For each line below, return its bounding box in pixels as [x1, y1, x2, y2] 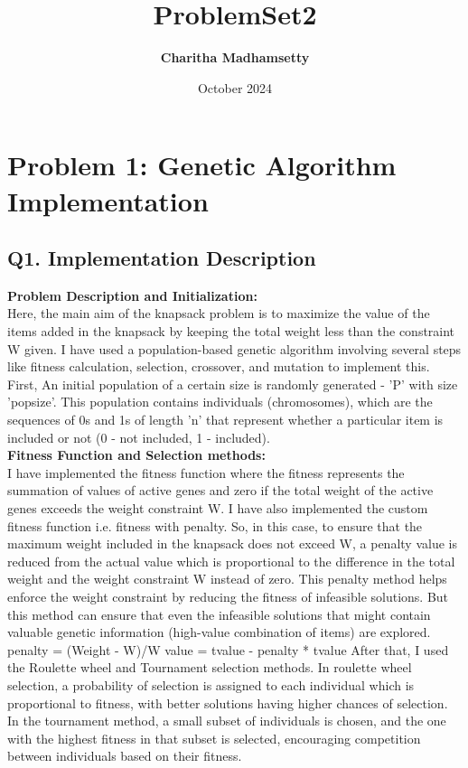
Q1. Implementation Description [7, 244, 316, 272]
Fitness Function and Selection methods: [7, 445, 266, 464]
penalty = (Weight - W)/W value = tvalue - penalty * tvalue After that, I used [7, 640, 449, 659]
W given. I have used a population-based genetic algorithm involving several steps [7, 339, 462, 358]
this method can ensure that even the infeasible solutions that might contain [7, 604, 431, 623]
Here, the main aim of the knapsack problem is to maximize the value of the [7, 304, 430, 323]
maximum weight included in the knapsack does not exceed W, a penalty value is [7, 534, 457, 553]
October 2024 [197, 78, 273, 97]
